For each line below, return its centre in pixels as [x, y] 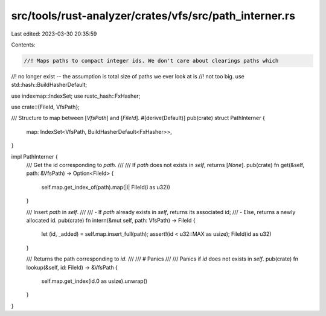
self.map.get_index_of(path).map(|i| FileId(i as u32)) [106, 187]
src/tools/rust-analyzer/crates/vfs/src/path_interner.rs [153, 16]
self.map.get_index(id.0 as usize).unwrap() [94, 281]
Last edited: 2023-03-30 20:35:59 [54, 34]
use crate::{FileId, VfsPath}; [45, 107]
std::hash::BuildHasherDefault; [49, 85]
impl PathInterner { [34, 156]
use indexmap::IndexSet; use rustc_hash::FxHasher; [76, 96]
